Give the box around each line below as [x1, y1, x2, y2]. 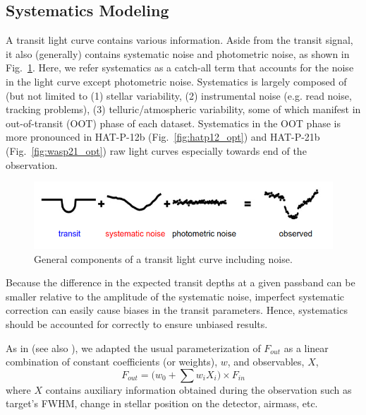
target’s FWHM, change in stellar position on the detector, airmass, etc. [6, 396, 318, 411]
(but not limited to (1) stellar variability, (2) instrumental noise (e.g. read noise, [6, 88, 352, 103]
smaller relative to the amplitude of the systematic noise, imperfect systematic [6, 288, 345, 303]
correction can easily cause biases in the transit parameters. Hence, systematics [6, 303, 348, 317]
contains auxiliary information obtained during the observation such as [45, 382, 352, 397]
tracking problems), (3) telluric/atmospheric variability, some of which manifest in [6, 102, 361, 117]
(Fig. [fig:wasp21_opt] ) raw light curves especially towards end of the [6, 143, 307, 158]
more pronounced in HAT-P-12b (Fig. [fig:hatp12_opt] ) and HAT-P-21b [6, 129, 320, 144]
